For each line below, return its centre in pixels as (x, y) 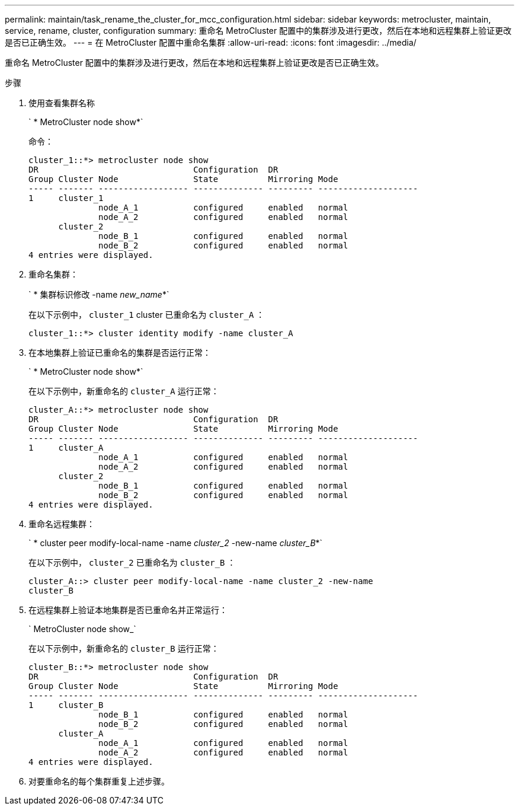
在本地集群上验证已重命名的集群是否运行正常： (120, 353)
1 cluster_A (66, 448)
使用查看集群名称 (62, 103)
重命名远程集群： (62, 524)
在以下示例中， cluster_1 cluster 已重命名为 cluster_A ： (147, 315)
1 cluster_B (66, 705)
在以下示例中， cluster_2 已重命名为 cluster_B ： (132, 562)
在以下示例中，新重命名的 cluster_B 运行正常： (124, 648)
